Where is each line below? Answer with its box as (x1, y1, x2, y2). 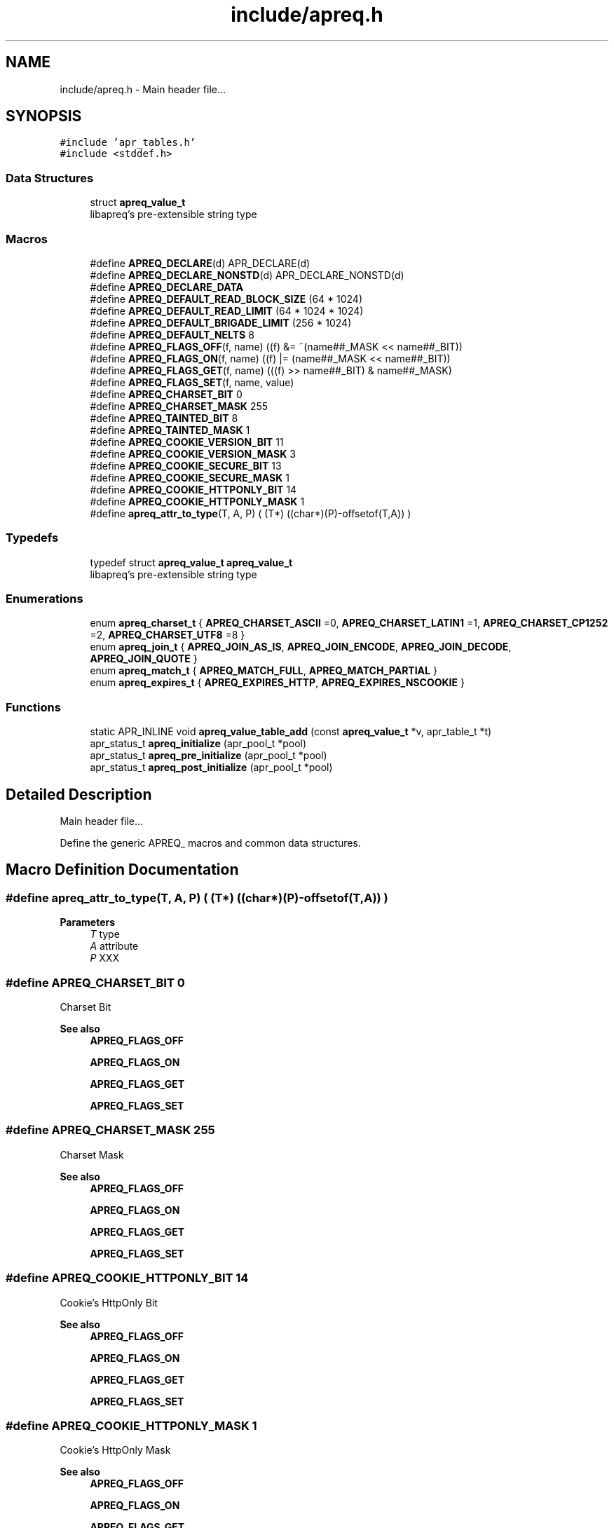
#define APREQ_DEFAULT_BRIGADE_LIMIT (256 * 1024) (90, 316, 352, 329)
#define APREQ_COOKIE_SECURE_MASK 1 (90, 471, 289, 484)
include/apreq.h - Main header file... (60, 83, 226, 95)
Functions (6, 700, 61, 714)
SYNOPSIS (6, 107, 82, 125)
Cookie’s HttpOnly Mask (60, 1444, 171, 1457)
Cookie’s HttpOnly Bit (60, 1296, 158, 1309)
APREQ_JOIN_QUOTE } (90, 653, 198, 665)
